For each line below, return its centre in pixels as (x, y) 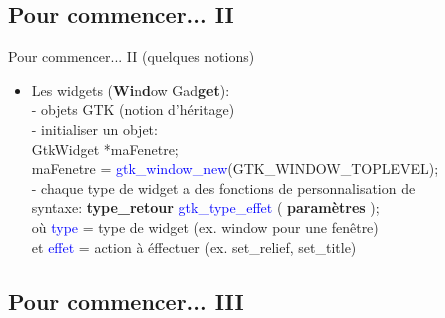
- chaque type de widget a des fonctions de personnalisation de (223, 187)
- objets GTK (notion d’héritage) (133, 109)
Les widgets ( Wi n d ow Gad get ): (130, 89)
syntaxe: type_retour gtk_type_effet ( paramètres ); (205, 207)
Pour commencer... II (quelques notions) (131, 56)
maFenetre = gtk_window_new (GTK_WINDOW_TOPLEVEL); (235, 168)
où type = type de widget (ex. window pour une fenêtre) (205, 226)
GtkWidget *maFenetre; (105, 148)
